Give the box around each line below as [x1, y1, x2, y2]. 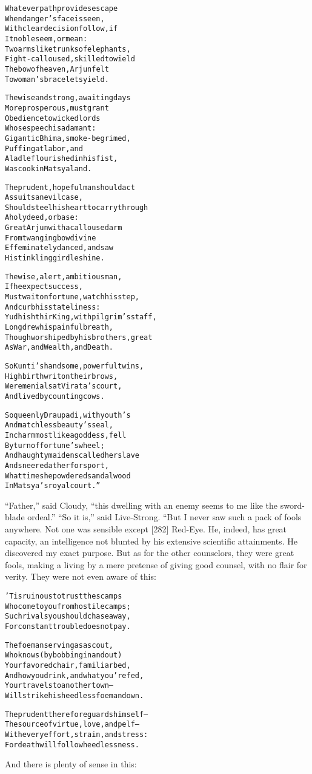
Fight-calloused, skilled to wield [5, 55, 135, 64]
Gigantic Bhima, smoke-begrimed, [5, 134, 131, 143]
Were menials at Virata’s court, [5, 382, 122, 391]
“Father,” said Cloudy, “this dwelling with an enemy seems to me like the [5, 498, 278, 511]
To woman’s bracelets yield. [5, 75, 109, 84]
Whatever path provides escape [5, 4, 118, 13]
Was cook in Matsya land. [5, 164, 92, 173]
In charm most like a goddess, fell [5, 430, 127, 440]
